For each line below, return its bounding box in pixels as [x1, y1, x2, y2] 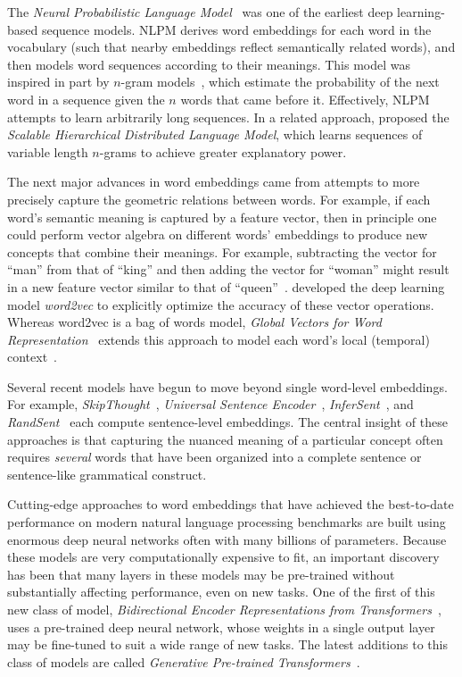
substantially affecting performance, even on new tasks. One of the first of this [7, 582, 435, 601]
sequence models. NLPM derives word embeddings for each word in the [41, 20, 432, 38]
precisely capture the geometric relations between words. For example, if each [7, 189, 431, 208]
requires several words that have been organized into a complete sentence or [7, 447, 422, 466]
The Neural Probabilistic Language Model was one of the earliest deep [7, 3, 393, 21]
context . [7, 347, 58, 366]
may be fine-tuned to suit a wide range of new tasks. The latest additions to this [7, 635, 448, 654]
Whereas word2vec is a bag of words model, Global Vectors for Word [7, 313, 382, 331]
